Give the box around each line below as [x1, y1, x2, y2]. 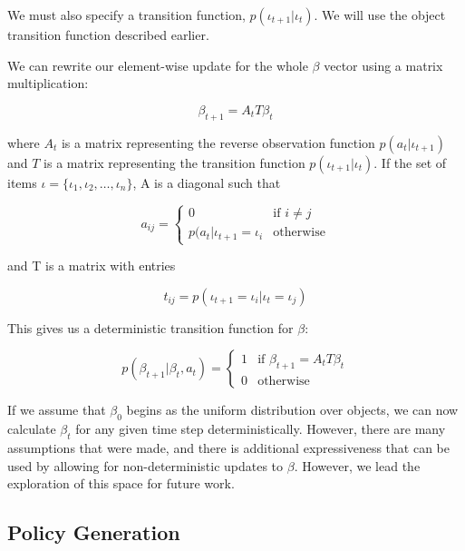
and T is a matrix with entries [7, 256, 176, 275]
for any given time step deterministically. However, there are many [75, 419, 446, 438]
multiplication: [7, 74, 89, 93]
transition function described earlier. [7, 25, 209, 44]
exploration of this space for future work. [7, 474, 235, 493]
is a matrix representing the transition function [44, 153, 305, 172]
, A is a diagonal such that [132, 172, 281, 192]
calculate [7, 419, 56, 438]
